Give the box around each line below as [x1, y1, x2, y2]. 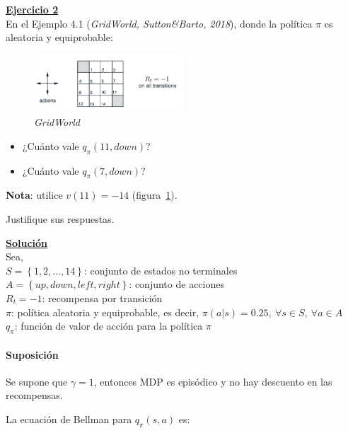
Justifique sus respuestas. [6, 211, 115, 226]
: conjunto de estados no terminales [83, 262, 238, 277]
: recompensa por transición [42, 290, 163, 305]
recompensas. [6, 388, 63, 403]
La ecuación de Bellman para [6, 411, 132, 426]
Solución [6, 235, 48, 250]
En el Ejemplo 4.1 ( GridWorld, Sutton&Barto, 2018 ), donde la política [6, 16, 313, 30]
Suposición [6, 347, 59, 362]
